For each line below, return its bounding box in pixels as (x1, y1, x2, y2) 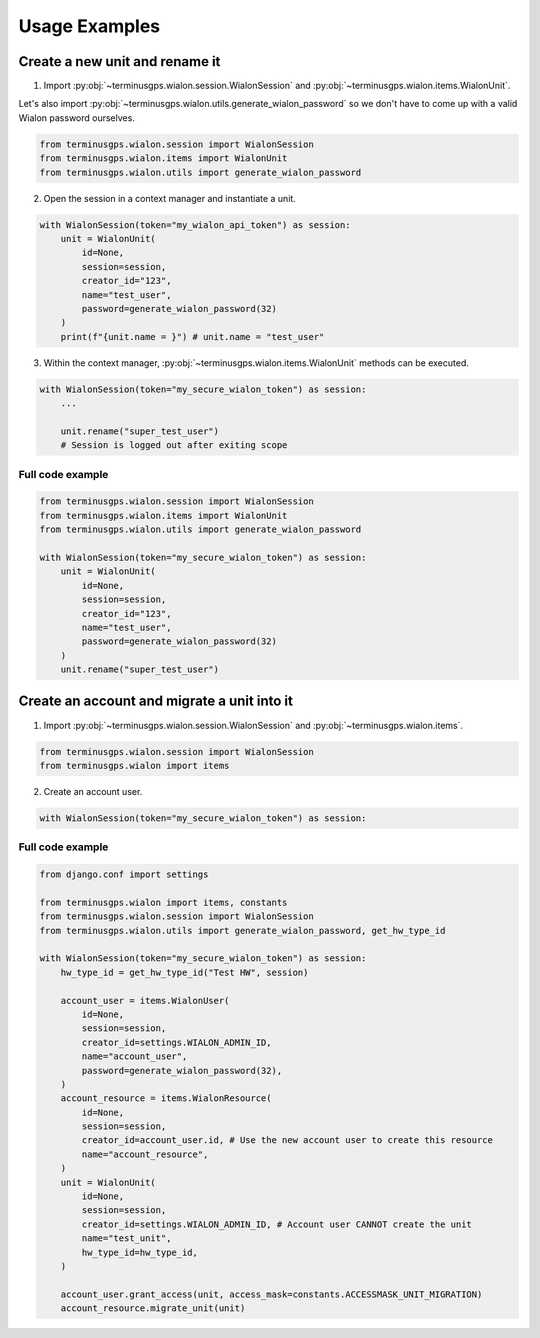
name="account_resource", (81, 1148, 209, 1160)
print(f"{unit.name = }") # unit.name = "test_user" (60, 331, 325, 342)
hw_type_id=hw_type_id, (81, 1246, 199, 1258)
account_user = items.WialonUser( (60, 995, 230, 1006)
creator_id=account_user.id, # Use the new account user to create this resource (81, 1135, 494, 1146)
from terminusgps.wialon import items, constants (39, 896, 288, 908)
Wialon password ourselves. (18, 111, 135, 124)
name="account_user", (81, 1051, 188, 1062)
